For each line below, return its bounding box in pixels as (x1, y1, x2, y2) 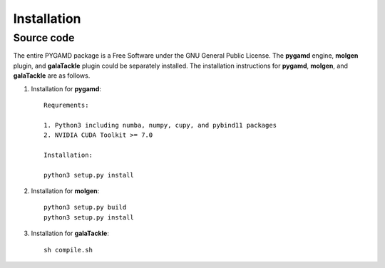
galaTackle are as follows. (13, 71, 91, 80)
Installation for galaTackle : (31, 229, 110, 238)
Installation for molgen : (31, 187, 100, 195)
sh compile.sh (43, 246, 93, 254)
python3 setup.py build (43, 203, 127, 212)
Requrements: (43, 100, 89, 109)
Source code (13, 31, 75, 44)
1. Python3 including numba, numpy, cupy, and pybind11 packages (43, 121, 277, 129)
